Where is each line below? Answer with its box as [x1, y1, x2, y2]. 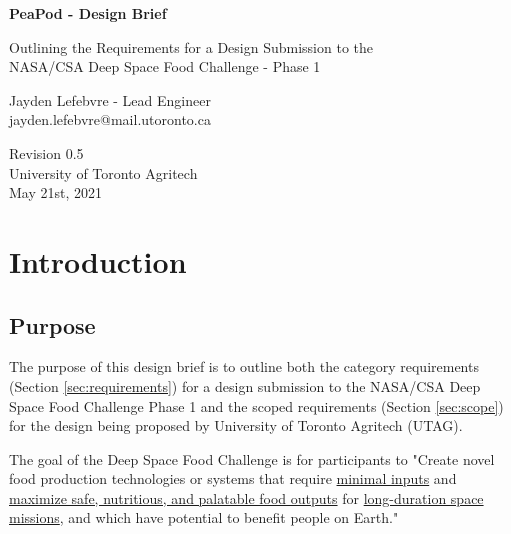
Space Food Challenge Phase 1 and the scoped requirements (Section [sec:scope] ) [9, 395, 504, 416]
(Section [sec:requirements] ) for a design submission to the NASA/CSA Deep [9, 375, 481, 396]
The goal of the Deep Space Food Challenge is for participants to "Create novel [9, 448, 495, 469]
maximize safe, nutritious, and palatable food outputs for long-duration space [9, 487, 484, 508]
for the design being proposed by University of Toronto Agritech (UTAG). [9, 415, 463, 436]
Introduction [9, 240, 187, 281]
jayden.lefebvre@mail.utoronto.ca [9, 109, 211, 130]
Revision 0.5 [9, 142, 84, 163]
